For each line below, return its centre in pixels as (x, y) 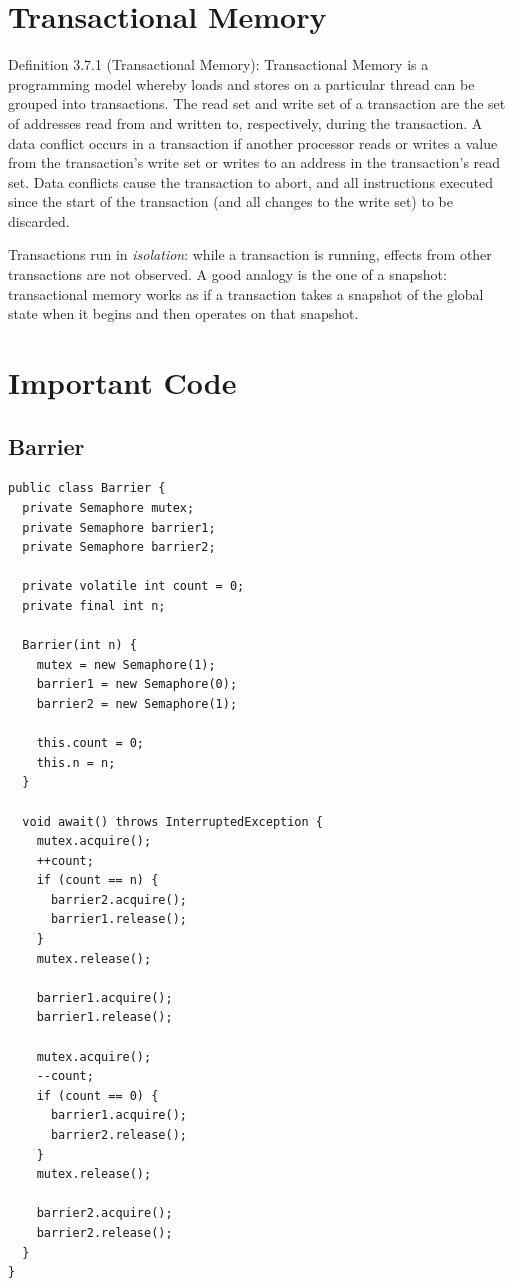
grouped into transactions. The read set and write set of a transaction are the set (257, 103)
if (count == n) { (97, 880)
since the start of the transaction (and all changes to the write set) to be (230, 201)
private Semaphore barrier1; (119, 527)
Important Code (122, 382)
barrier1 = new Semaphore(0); (137, 684)
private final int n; (94, 605)
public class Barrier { (87, 488)
